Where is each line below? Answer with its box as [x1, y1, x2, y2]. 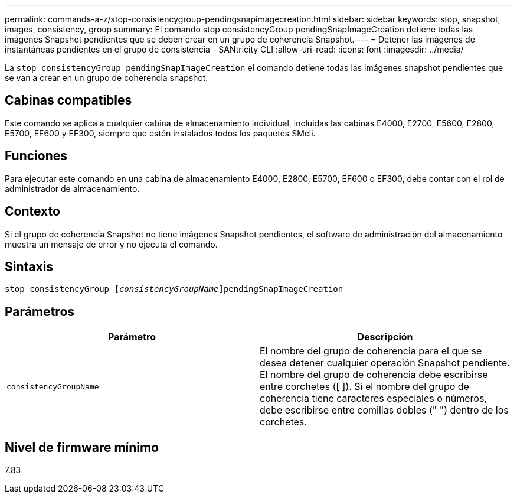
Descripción [357, 331, 413, 343]
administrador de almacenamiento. [5, 183, 140, 194]
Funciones [5, 148, 68, 164]
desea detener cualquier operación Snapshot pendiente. [260, 357, 510, 369]
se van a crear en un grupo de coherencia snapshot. [5, 73, 208, 83]
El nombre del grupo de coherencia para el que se [260, 345, 482, 357]
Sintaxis [5, 259, 54, 274]
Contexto [5, 204, 60, 219]
